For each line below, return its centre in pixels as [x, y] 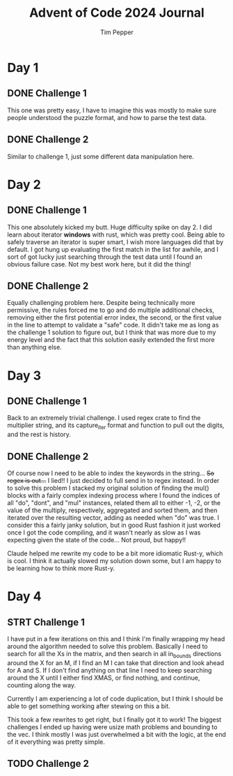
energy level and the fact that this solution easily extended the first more [111, 340]
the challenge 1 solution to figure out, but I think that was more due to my [112, 332]
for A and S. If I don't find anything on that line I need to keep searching [110, 670]
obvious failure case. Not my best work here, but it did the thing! [99, 264]
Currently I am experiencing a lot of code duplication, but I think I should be [115, 699]
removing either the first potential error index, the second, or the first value [114, 318]
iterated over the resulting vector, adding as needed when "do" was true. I [113, 517]
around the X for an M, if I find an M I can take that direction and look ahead [116, 663]
